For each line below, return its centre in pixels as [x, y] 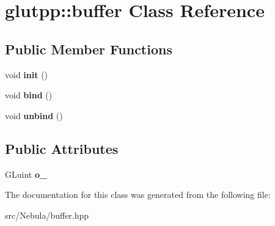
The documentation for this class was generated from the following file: [138, 195]
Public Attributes [62, 148]
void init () [27, 74]
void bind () [29, 95]
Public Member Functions [89, 49]
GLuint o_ [26, 174]
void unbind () [34, 115]
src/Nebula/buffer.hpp [47, 215]
